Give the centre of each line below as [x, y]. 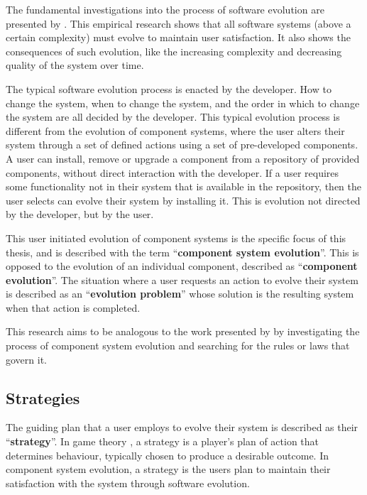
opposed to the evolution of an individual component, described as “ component [182, 266]
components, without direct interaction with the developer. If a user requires [172, 172]
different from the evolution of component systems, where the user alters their [175, 130]
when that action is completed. [73, 307]
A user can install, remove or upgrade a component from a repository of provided [183, 158]
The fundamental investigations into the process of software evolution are [165, 9]
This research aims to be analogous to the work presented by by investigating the [183, 331]
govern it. [26, 359]
